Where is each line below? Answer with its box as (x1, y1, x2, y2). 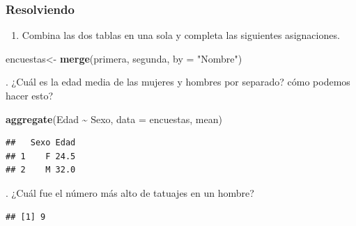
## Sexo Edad (6, 138, 76, 148)
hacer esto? (6, 88, 54, 102)
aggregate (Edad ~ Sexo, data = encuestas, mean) (6, 111, 222, 126)
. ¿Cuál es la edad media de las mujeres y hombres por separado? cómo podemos (6, 74, 350, 89)
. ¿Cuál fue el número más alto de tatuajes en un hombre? (6, 185, 254, 200)
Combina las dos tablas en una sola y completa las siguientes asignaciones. (22, 28, 340, 42)
